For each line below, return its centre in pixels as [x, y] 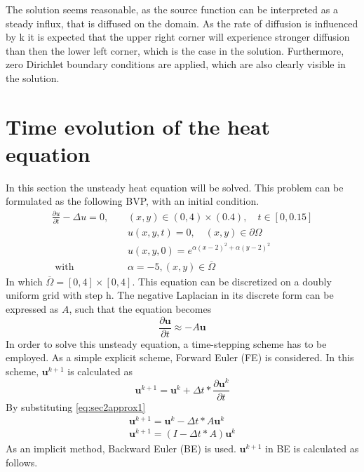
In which [24, 281]
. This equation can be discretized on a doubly [232, 281]
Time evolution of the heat [138, 126]
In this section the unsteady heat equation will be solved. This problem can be [175, 187]
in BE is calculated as [312, 449]
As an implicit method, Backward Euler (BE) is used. [121, 449]
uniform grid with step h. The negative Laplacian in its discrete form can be [170, 295]
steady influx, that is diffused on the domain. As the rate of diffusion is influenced [182, 23]
